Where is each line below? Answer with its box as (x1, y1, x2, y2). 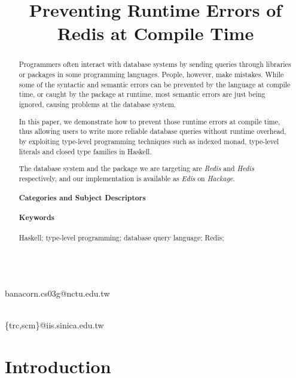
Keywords (19, 212, 54, 223)
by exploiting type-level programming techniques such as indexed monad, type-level (19, 136, 279, 146)
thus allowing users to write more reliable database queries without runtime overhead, (19, 126, 286, 136)
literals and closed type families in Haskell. (19, 146, 152, 156)
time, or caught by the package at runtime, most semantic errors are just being (19, 89, 266, 99)
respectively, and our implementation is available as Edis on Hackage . (19, 173, 235, 183)
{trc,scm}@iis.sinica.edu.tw (5, 319, 104, 331)
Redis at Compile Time (57, 21, 254, 45)
